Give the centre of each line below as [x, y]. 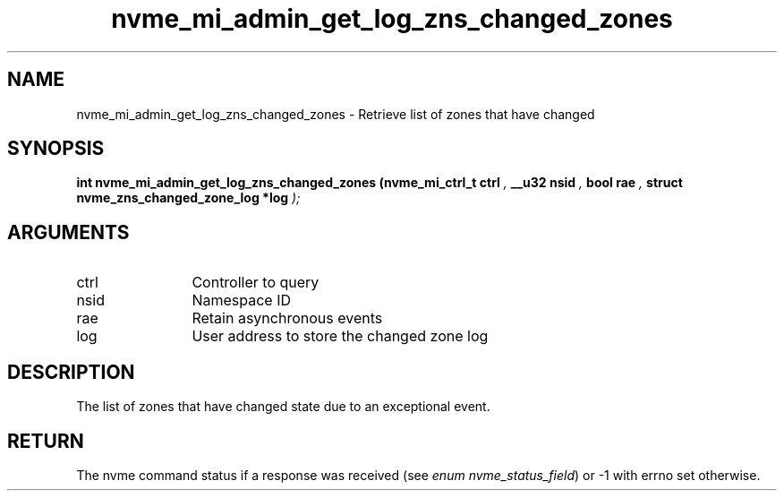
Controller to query [256, 283]
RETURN [46, 441]
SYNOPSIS [56, 149]
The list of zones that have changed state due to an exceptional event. [283, 407]
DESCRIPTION [71, 372]
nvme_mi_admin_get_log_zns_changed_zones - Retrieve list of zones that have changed [336, 114]
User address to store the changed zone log [340, 336]
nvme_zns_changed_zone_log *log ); [188, 198]
